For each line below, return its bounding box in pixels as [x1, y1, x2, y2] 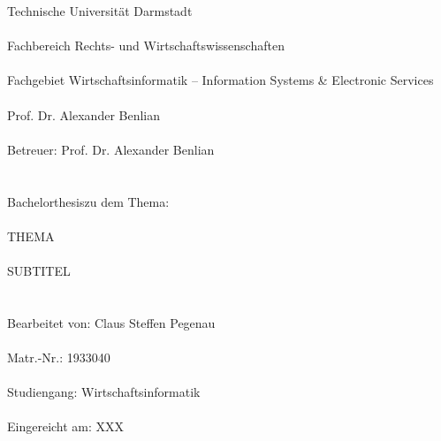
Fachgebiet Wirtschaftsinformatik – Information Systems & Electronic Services [7, 71, 434, 89]
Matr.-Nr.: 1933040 [7, 347, 110, 366]
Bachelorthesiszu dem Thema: [7, 192, 170, 210]
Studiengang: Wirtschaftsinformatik [7, 383, 201, 401]
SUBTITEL [7, 261, 71, 279]
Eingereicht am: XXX [7, 417, 125, 436]
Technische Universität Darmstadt [7, 2, 193, 19]
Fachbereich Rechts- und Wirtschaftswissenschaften [7, 36, 285, 55]
